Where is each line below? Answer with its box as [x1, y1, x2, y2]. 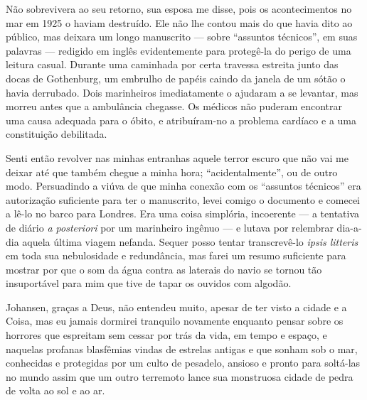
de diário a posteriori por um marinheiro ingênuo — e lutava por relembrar [6, 220, 334, 234]
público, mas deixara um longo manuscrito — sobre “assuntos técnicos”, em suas [6, 29, 358, 44]
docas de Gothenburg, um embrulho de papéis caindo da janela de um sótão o [6, 70, 346, 85]
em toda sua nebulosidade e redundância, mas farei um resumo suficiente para [6, 248, 346, 263]
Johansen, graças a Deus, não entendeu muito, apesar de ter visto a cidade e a [6, 299, 347, 314]
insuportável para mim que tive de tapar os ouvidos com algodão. [6, 276, 292, 291]
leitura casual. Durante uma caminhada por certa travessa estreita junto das [6, 57, 339, 72]
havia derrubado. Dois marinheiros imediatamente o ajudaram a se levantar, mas [6, 85, 358, 99]
